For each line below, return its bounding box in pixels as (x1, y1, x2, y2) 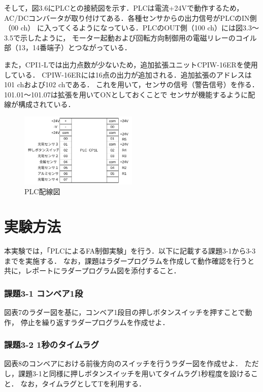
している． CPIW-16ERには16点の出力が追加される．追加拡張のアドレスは (4, 69, 252, 80)
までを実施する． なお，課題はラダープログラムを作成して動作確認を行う (4, 255, 247, 266)
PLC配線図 (24, 186, 60, 197)
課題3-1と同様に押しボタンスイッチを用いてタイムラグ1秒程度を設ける (18, 368, 251, 378)
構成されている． (18, 99, 75, 110)
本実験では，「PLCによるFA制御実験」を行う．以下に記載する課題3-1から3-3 (4, 245, 256, 256)
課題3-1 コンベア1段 (4, 287, 83, 299)
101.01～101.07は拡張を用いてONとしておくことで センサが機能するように (4, 89, 248, 99)
